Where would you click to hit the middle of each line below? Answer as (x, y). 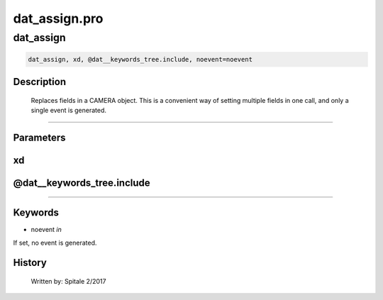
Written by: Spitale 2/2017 (68, 281)
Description (40, 82)
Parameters (39, 138)
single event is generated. (68, 111)
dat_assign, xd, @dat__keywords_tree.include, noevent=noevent (140, 59)
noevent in (46, 230)
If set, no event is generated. (55, 243)
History (30, 263)
